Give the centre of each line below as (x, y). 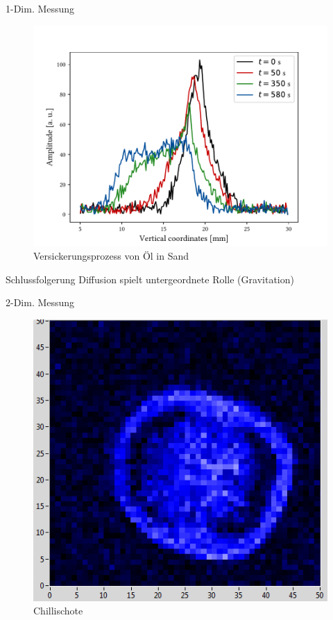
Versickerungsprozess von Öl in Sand (111, 256)
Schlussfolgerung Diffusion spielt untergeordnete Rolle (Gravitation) (150, 279)
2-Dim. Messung (40, 302)
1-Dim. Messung (40, 8)
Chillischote (58, 611)
